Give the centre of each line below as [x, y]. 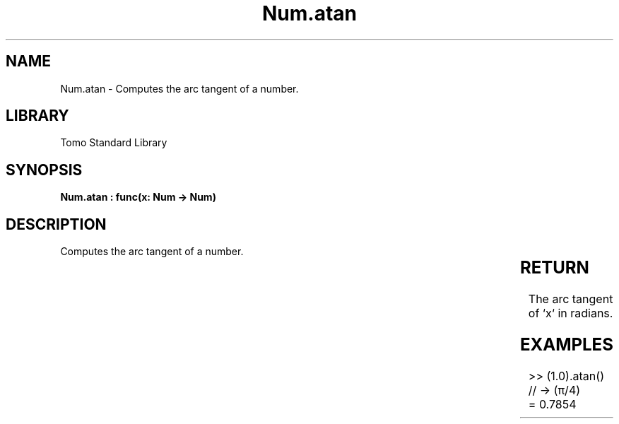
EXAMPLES [566, 344]
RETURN [554, 268]
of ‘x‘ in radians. [571, 313]
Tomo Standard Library [114, 143]
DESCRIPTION [56, 224]
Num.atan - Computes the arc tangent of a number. [179, 88]
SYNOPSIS [44, 170]
